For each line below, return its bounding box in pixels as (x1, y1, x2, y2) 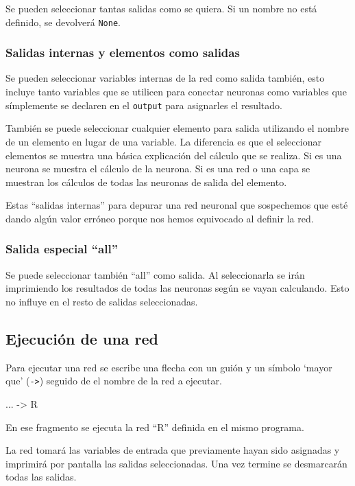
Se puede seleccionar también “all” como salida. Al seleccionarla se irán (5, 267, 305, 281)
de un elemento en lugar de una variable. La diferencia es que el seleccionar (5, 134, 321, 148)
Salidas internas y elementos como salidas (5, 44, 240, 61)
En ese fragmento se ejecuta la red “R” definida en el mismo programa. (5, 419, 304, 434)
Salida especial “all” (5, 240, 119, 257)
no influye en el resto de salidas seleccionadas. (5, 294, 198, 308)
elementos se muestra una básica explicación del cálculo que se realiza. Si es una (5, 148, 342, 162)
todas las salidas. (5, 470, 77, 484)
